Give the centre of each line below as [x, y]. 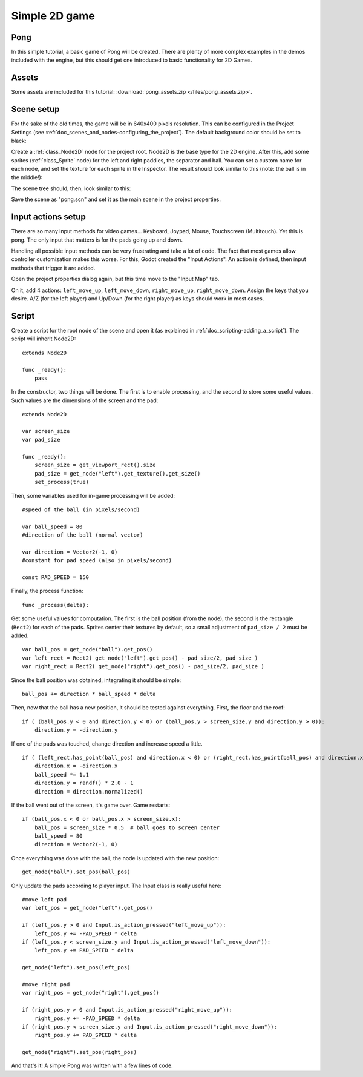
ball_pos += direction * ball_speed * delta [89, 694]
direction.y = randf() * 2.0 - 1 [84, 783]
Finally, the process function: [47, 591]
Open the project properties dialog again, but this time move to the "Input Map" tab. [115, 279]
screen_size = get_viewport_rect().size [95, 465]
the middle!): [27, 177]
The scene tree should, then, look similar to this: [71, 188]
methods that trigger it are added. [53, 268]
